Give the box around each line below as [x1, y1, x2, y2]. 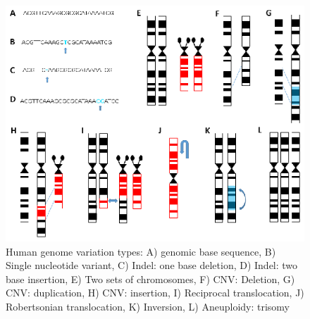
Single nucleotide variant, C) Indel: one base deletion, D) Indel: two [6, 258, 298, 273]
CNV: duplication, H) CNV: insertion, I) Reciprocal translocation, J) [6, 285, 304, 300]
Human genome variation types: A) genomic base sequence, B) [6, 244, 276, 258]
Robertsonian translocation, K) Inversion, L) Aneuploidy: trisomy [6, 299, 290, 313]
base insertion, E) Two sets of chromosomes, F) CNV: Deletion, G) [6, 271, 295, 286]
